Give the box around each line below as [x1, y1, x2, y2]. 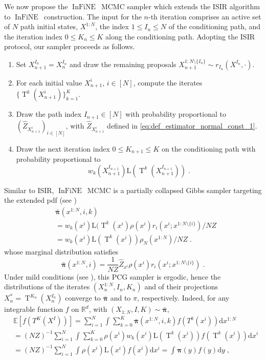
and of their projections [144, 281, 218, 292]
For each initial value [16, 77, 82, 88]
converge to [65, 292, 101, 303]
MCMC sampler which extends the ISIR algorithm [101, 1, 260, 11]
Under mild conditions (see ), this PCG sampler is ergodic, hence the [4, 271, 221, 282]
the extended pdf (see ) [4, 195, 77, 205]
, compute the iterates [133, 77, 203, 88]
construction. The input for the [43, 11, 142, 22]
